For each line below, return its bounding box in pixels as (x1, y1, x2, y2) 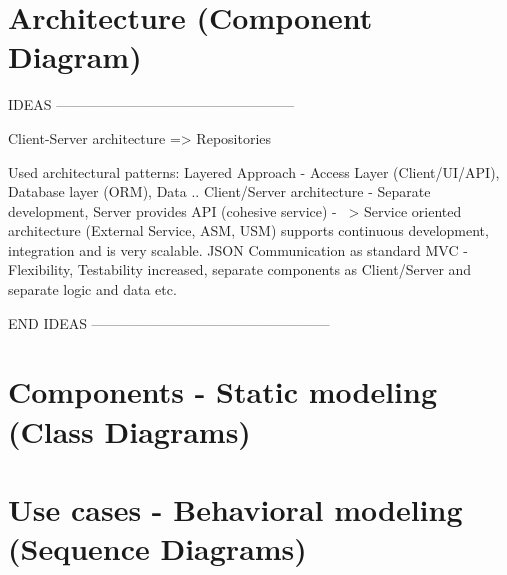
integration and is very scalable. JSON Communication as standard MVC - (8, 239, 468, 260)
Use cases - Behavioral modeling (8, 489, 463, 529)
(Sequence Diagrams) (8, 528, 307, 569)
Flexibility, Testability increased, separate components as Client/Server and (8, 259, 472, 280)
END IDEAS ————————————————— (8, 312, 330, 333)
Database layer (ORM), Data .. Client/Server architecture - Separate (8, 181, 431, 202)
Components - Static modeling (8, 371, 437, 412)
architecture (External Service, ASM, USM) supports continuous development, (8, 220, 489, 241)
